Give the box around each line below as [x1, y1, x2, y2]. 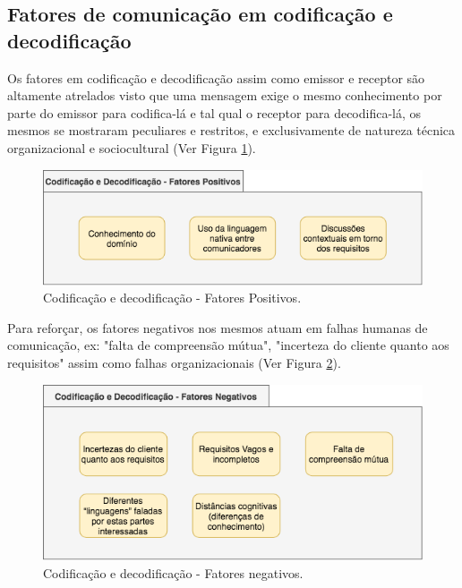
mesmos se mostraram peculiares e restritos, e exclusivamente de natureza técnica [7, 121, 456, 140]
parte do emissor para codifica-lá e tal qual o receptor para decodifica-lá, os [7, 103, 422, 122]
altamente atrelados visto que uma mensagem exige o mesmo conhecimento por [7, 86, 442, 105]
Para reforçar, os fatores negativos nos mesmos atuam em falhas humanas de [7, 318, 428, 337]
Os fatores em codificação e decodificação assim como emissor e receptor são [7, 68, 425, 87]
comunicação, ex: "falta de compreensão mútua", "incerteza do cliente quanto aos [7, 336, 449, 354]
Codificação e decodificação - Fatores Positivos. [43, 288, 302, 307]
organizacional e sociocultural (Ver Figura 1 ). [7, 138, 256, 157]
